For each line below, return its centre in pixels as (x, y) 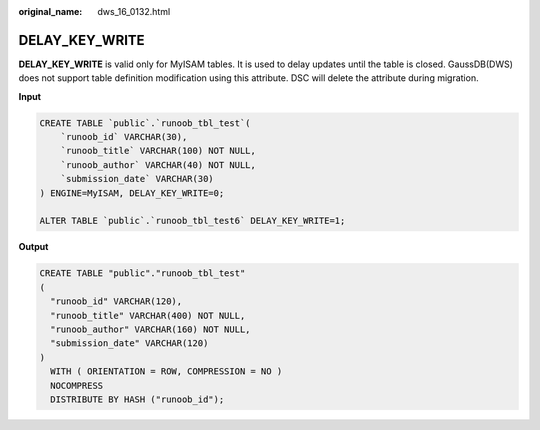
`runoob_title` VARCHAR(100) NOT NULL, (158, 151)
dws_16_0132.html (134, 11)
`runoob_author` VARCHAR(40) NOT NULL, (158, 164)
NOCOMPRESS (77, 385)
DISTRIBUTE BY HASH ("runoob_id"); (137, 399)
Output (33, 247)
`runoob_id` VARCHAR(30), (124, 137)
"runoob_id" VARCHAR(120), (116, 301)
